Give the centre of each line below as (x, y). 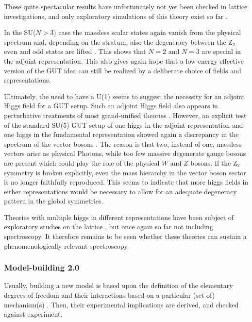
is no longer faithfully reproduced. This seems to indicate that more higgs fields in (126, 182)
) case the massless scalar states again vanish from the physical (147, 32)
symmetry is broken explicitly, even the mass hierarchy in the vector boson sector (125, 172)
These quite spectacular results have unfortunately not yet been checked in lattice (126, 6)
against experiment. (33, 314)
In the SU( (20, 32)
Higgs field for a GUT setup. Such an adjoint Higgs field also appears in (111, 106)
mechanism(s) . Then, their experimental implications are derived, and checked (121, 304)
